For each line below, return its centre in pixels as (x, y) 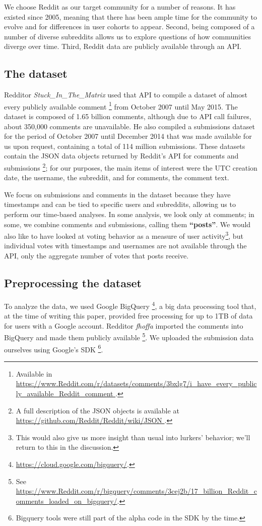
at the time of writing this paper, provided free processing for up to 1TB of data (128, 316)
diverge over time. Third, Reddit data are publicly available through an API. (123, 46)
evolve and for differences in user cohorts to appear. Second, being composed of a (129, 27)
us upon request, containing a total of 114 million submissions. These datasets (125, 146)
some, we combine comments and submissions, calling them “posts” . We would (127, 224)
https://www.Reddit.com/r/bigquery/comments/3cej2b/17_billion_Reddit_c (137, 491)
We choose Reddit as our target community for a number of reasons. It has (120, 7)
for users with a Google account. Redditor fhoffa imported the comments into (124, 325)
